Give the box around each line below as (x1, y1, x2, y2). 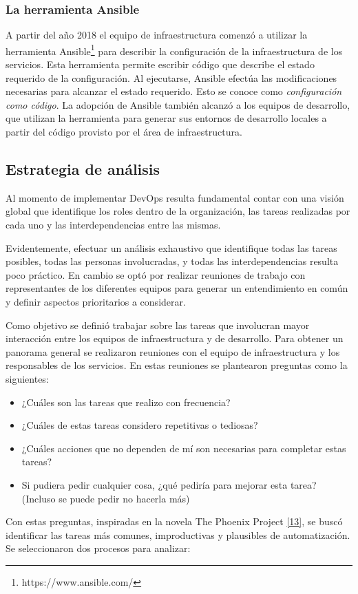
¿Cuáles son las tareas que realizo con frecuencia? (21, 394, 231, 409)
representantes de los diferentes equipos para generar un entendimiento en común (6, 281, 348, 295)
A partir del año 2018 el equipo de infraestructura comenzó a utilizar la (6, 28, 308, 42)
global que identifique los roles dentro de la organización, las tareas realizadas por (6, 204, 350, 218)
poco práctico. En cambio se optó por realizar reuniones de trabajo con (6, 267, 306, 282)
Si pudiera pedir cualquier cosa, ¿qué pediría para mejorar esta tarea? (21, 477, 317, 491)
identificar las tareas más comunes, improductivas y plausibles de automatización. (6, 527, 350, 542)
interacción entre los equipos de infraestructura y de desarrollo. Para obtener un (6, 331, 344, 346)
